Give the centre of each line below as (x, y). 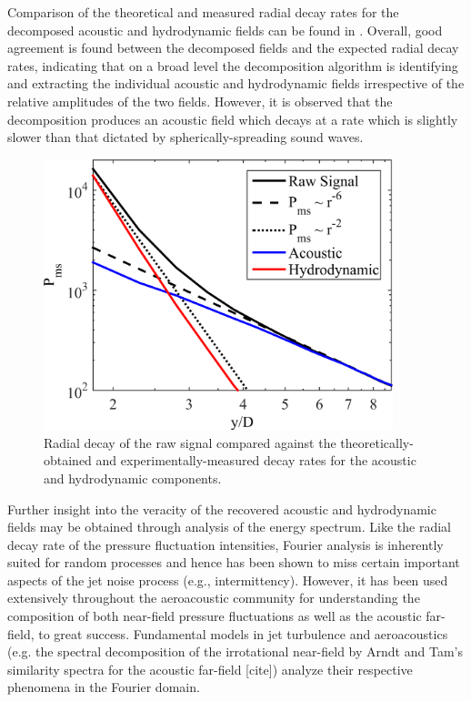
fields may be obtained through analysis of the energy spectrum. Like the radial (229, 527)
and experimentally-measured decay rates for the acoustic (256, 460)
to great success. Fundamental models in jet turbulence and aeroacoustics (243, 633)
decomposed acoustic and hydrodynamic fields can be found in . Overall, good (225, 30)
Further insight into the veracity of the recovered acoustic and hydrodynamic (222, 509)
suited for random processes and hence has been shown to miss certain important (234, 562)
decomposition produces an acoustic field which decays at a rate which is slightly (233, 119)
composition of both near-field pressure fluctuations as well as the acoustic (215, 616)
